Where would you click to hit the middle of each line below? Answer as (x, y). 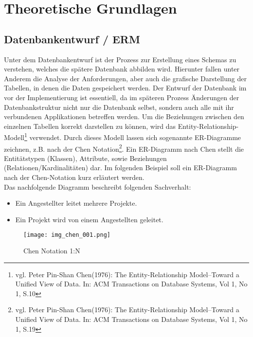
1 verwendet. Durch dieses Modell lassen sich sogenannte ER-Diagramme (133, 136)
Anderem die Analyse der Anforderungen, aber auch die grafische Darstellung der (125, 78)
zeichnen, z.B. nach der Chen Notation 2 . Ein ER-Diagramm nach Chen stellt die (124, 148)
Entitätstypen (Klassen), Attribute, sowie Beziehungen (85, 158)
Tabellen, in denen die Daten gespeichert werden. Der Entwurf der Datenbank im (125, 88)
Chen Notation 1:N (52, 251)
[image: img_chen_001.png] (67, 235)
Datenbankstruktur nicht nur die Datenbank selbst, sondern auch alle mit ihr (119, 107)
